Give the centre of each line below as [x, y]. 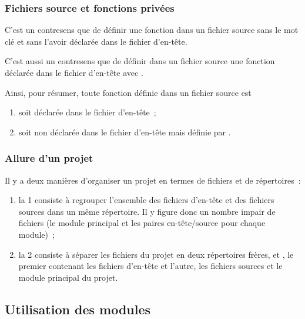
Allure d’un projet [49, 158]
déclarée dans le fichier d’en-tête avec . [74, 72]
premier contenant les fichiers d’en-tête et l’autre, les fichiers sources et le [150, 266]
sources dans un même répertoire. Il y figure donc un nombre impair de [147, 211]
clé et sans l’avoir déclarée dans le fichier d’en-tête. [96, 41]
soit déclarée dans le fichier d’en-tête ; [87, 112]
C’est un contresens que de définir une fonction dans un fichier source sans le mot [152, 30]
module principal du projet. [68, 277]
